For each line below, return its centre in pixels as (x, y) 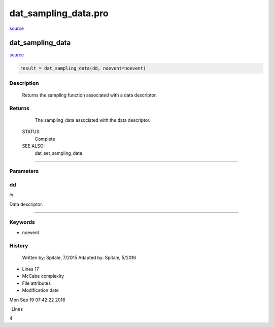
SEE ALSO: (33, 146)
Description (24, 83)
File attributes (36, 283)
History (19, 245)
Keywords (22, 222)
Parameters (24, 171)
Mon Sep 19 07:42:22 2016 (37, 300)
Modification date (41, 290)
